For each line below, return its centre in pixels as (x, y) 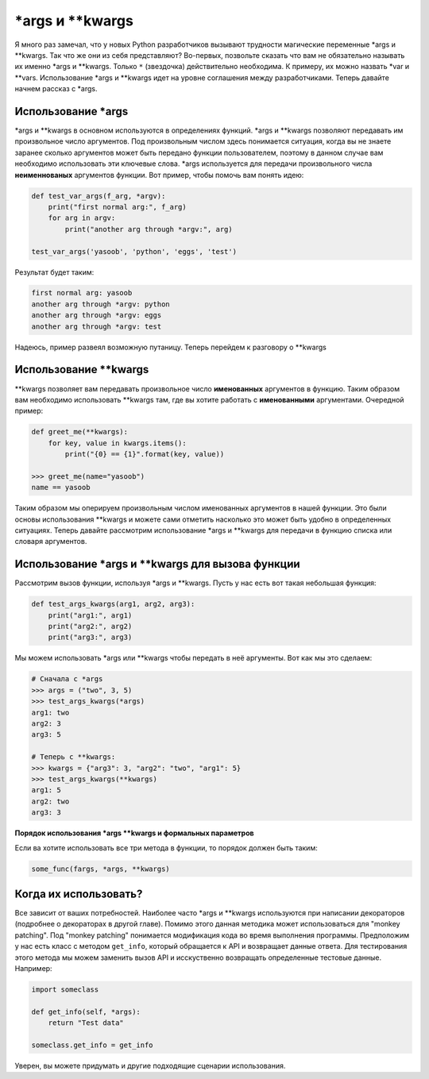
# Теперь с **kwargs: (73, 757)
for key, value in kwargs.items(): (117, 443)
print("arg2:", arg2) (90, 626)
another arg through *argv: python (100, 304)
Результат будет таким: (54, 272)
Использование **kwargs (82, 370)
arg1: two (50, 712)
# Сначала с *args (67, 679)
